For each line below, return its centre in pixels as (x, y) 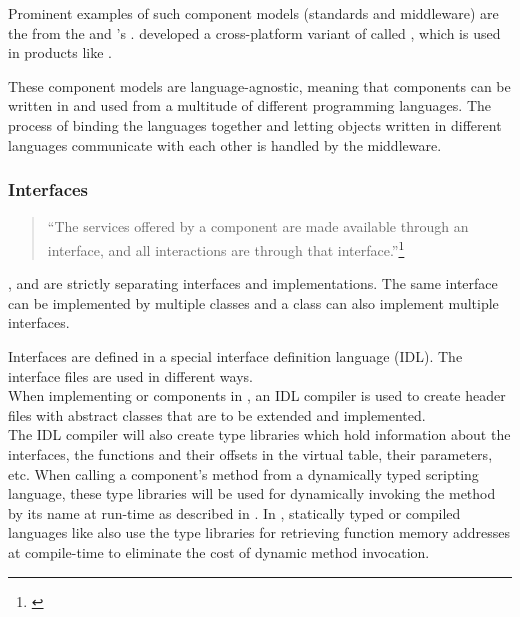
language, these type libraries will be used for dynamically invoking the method (252, 493)
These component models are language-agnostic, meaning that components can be (259, 85)
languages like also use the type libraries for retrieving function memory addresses (259, 532)
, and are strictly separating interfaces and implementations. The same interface (253, 283)
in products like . (60, 52)
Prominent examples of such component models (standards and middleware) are (253, 13)
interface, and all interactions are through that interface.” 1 (226, 248)
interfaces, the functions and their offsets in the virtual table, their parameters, (250, 453)
